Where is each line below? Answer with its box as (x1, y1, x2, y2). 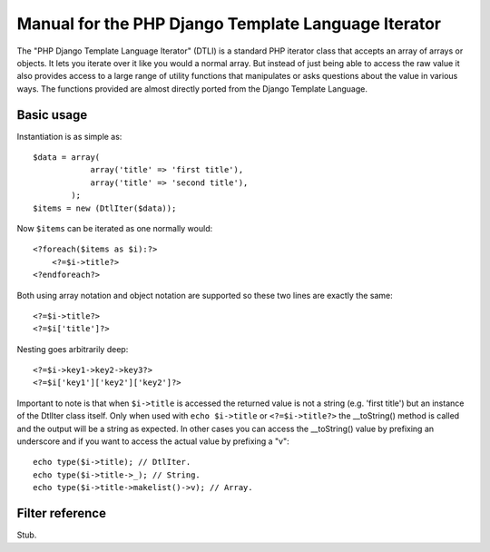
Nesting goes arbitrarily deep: (16, 343, 129, 354)
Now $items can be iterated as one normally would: (16, 222, 213, 233)
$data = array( (33, 153, 101, 163)
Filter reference (16, 506, 106, 521)
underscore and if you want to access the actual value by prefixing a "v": (16, 436, 289, 447)
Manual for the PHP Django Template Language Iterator (16, 14, 442, 34)
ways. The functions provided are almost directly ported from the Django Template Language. (16, 83, 367, 94)
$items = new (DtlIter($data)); (33, 202, 177, 213)
